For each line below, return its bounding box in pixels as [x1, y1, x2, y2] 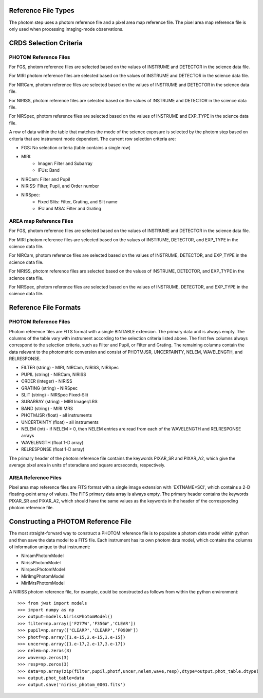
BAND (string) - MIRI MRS [21, 405, 73, 411]
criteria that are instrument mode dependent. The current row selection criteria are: [9, 136, 176, 142]
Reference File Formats [9, 304, 81, 312]
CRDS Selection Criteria [9, 39, 83, 47]
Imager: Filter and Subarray [38, 161, 93, 166]
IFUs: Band [38, 167, 60, 173]
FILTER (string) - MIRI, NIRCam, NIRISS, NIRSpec [21, 365, 119, 371]
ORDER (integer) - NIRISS [21, 378, 73, 384]
